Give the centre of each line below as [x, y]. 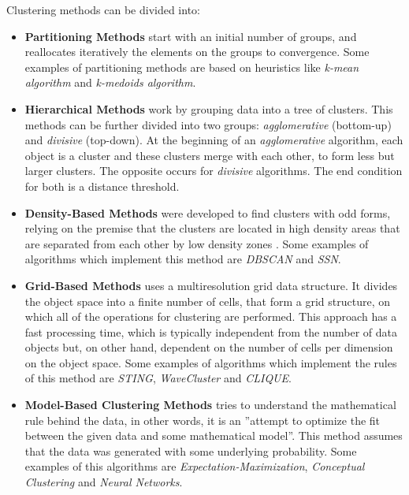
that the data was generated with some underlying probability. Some [191, 450]
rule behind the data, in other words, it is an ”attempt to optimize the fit [203, 420]
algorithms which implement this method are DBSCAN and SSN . [183, 259]
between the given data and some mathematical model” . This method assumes [214, 435]
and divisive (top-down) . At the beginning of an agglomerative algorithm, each [214, 140]
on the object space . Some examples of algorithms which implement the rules [211, 362]
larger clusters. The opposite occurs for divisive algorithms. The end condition [214, 171]
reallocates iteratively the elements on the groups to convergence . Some [197, 52]
